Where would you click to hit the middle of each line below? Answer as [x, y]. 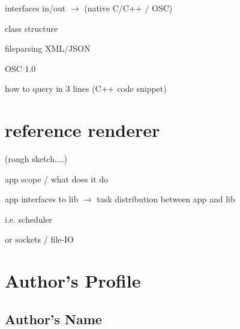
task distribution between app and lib [166, 199]
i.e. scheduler [29, 219]
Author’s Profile [73, 281]
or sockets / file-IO [39, 239]
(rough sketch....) [36, 159]
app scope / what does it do [57, 179]
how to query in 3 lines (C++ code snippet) [86, 89]
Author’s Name [53, 318]
